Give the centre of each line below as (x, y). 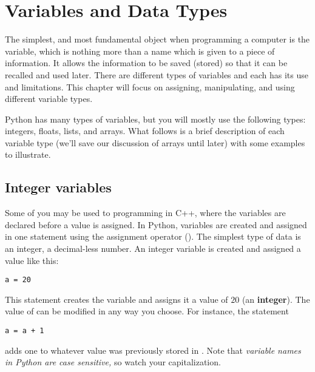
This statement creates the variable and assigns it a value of (117, 299)
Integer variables (58, 187)
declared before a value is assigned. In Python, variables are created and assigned (156, 224)
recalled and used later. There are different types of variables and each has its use (157, 74)
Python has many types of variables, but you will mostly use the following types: (155, 119)
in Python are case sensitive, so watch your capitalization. (113, 362)
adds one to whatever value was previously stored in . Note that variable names (153, 350)
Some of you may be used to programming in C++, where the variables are (145, 213)
